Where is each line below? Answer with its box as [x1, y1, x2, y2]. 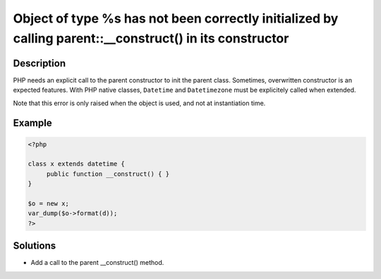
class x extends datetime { [28, 160, 125, 168]
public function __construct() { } [46, 170, 169, 178]
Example [13, 117, 52, 129]
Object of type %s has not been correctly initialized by [13, 11, 339, 26]
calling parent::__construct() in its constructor [13, 30, 289, 46]
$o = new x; [28, 199, 70, 208]
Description [13, 57, 66, 69]
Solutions [13, 240, 56, 252]
